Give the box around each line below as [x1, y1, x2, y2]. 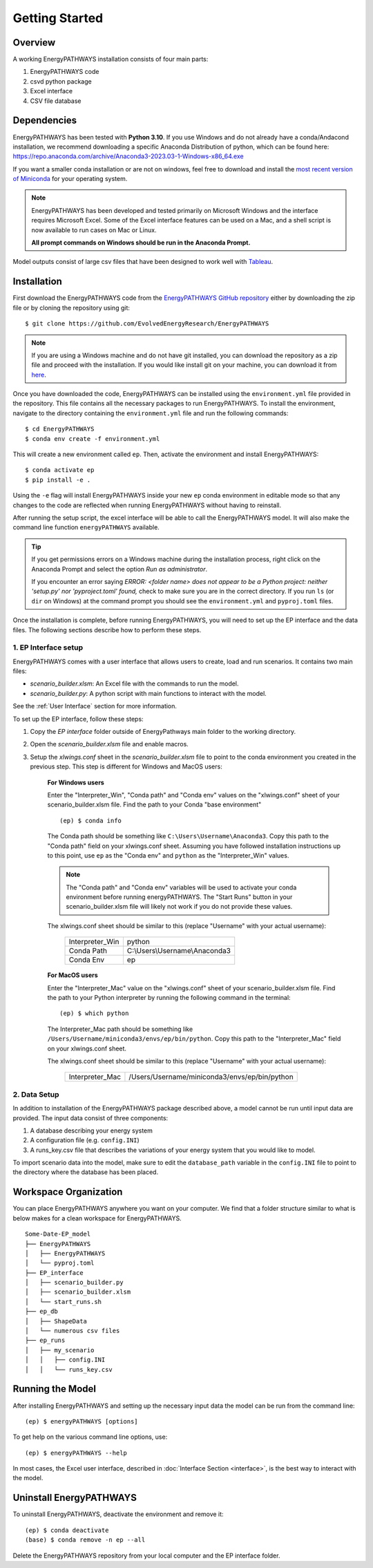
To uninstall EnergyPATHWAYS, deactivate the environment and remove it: [12, 1510, 224, 1518]
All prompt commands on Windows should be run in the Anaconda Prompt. [31, 238, 251, 247]
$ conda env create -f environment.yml [25, 435, 160, 442]
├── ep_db [25, 1307, 58, 1316]
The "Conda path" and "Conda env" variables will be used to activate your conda [66, 883, 297, 891]
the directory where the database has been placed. [12, 1168, 159, 1176]
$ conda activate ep [25, 466, 95, 474]
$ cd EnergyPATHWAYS [25, 425, 95, 433]
